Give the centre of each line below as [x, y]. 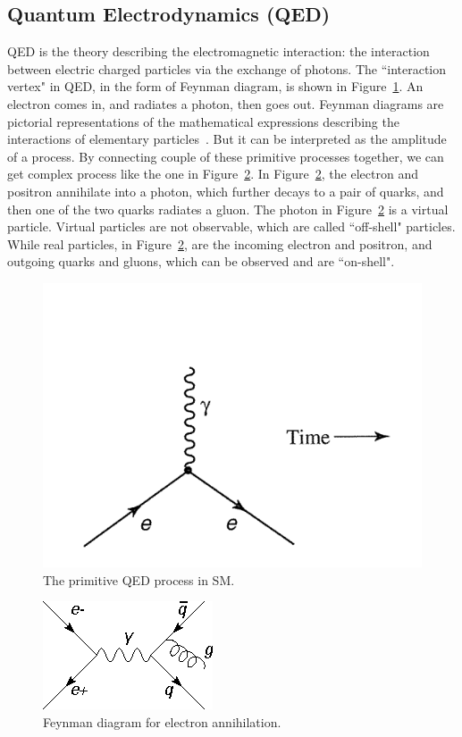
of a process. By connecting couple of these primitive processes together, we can [226, 156]
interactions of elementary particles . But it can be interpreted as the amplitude [227, 139]
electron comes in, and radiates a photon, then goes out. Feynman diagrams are [226, 103]
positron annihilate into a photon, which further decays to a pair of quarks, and [226, 191]
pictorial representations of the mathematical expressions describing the [203, 121]
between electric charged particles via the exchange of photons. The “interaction [227, 68]
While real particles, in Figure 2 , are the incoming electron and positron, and [220, 243]
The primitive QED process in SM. [139, 579]
